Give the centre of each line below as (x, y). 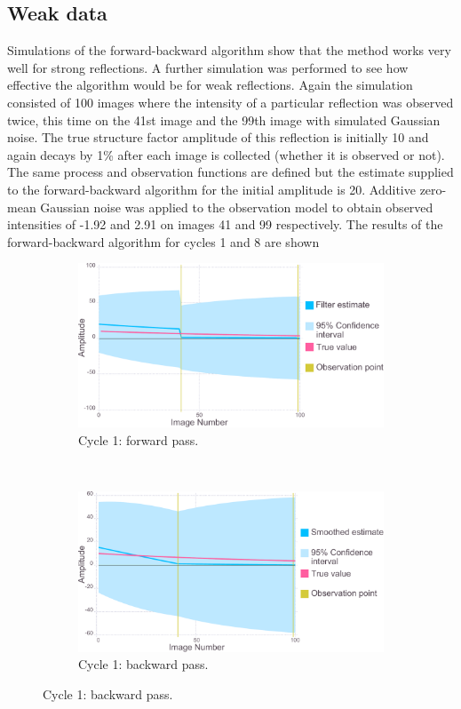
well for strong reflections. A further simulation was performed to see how (208, 67)
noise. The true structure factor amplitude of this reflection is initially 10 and (218, 137)
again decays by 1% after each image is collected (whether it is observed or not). (226, 154)
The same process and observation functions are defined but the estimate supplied (230, 172)
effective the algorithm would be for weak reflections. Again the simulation (210, 85)
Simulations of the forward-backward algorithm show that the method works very (229, 50)
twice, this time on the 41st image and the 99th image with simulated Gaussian (224, 119)
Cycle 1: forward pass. (139, 439)
